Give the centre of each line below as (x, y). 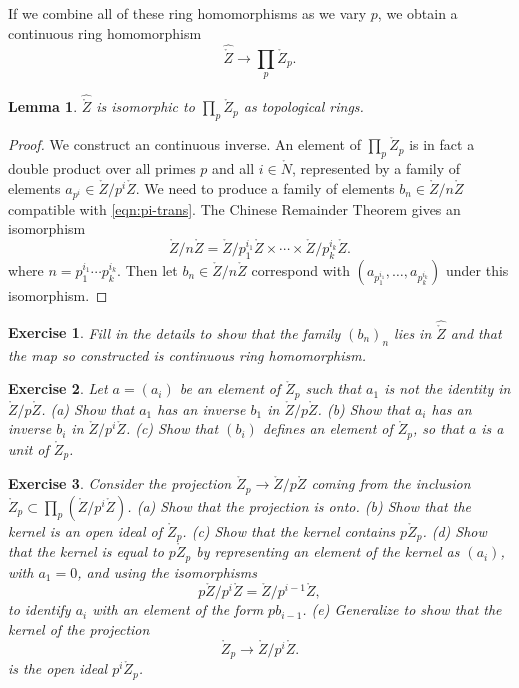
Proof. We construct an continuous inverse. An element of (184, 144)
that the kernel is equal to (86, 551)
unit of (28, 448)
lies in (413, 332)
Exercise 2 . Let (58, 388)
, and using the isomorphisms (167, 571)
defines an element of (327, 428)
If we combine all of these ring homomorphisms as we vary (187, 13)
